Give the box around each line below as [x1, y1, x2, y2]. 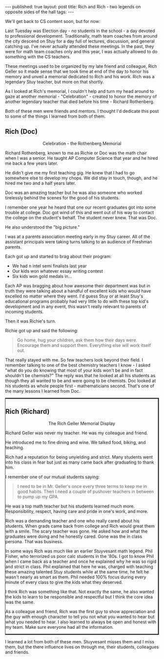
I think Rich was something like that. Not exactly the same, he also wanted [5, 589, 155, 595]
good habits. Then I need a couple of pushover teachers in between [17, 489, 154, 494]
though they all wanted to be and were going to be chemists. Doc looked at [5, 378, 156, 383]
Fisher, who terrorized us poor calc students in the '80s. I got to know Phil [5, 553, 154, 559]
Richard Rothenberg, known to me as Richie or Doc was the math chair [5, 150, 147, 156]
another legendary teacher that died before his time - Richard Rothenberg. [5, 99, 155, 105]
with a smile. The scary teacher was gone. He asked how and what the [5, 528, 148, 534]
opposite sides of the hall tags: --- [5, 9, 74, 15]
